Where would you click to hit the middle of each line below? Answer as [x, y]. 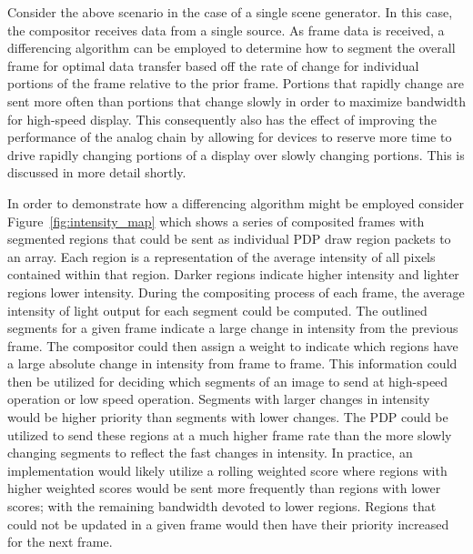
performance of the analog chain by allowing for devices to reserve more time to [230, 137]
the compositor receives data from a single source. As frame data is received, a [226, 30]
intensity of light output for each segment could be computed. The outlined [217, 310]
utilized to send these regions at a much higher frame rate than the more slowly [230, 434]
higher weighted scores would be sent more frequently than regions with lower [224, 488]
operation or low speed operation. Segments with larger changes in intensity [219, 399]
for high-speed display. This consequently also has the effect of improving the [222, 119]
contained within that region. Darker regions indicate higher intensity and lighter [233, 274]
